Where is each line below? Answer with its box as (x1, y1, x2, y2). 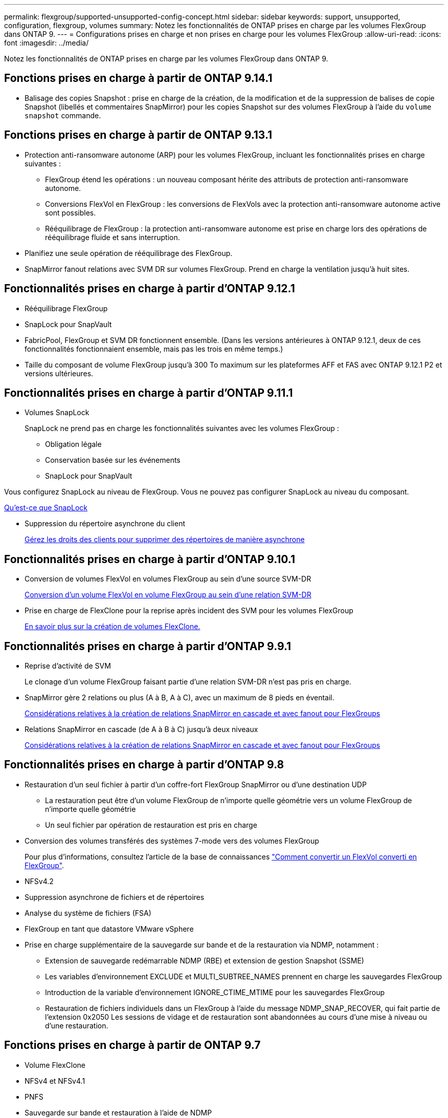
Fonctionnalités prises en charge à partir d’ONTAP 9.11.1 (4, 386, 293, 399)
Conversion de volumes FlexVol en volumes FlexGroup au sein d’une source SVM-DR (25, 574, 311, 584)
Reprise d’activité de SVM (25, 661, 111, 671)
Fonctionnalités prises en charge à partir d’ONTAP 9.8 (4, 758, 284, 771)
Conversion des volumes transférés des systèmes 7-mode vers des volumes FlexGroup (25, 836, 319, 845)
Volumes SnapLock (25, 408, 89, 417)
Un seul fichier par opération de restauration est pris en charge (45, 820, 257, 829)
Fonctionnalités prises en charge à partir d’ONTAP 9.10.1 (4, 552, 296, 566)
